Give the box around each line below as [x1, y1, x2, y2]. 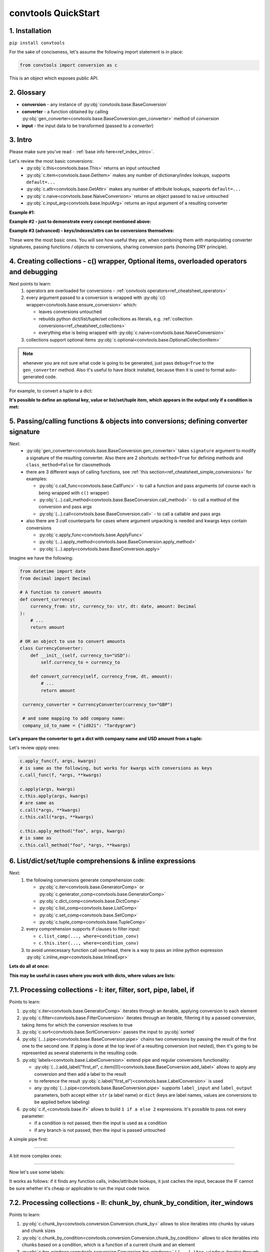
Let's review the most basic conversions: [9, 158, 93, 164]
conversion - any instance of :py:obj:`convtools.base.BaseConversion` [21, 102, 168, 108]
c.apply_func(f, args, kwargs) [19, 758, 97, 764]
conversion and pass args [38, 504, 92, 510]
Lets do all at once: [9, 963, 49, 969]
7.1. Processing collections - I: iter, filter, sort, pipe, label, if [9, 986, 194, 994]
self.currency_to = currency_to [40, 660, 120, 666]
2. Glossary [9, 88, 46, 97]
